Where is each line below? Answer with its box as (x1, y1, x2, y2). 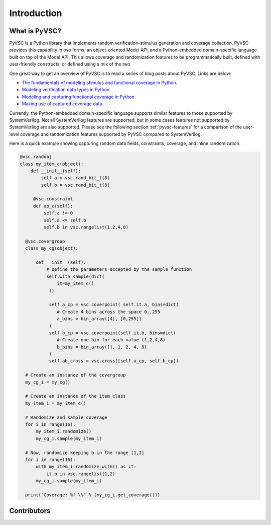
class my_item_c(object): (20, 161, 84, 167)
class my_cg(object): (25, 246, 79, 251)
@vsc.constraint (33, 196, 73, 202)
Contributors (9, 506, 51, 515)
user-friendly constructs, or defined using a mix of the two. (9, 61, 131, 67)
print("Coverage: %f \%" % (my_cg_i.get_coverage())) (25, 492, 161, 498)
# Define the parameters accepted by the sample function (46, 267, 192, 272)
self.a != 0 (43, 210, 73, 216)
